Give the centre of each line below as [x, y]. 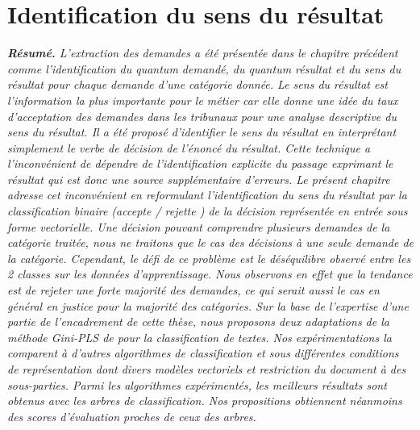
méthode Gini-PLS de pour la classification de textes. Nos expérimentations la [200, 337]
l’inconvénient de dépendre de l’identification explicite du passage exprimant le [200, 163]
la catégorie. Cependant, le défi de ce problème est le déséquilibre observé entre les [209, 258]
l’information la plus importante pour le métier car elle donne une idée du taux [203, 100]
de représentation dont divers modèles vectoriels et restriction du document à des [207, 369]
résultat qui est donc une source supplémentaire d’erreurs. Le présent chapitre [199, 179]
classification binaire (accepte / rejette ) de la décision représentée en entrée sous [208, 211]
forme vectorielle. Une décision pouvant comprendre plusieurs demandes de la [199, 226]
